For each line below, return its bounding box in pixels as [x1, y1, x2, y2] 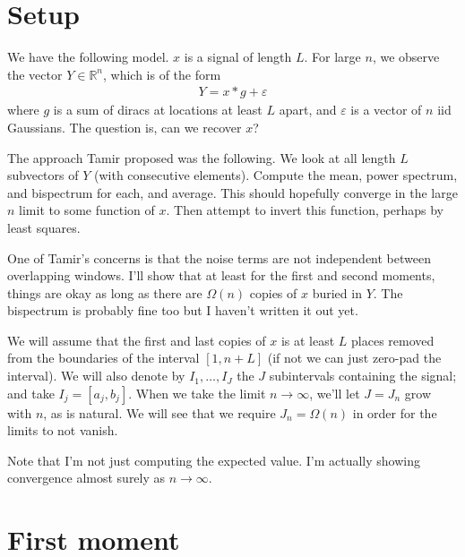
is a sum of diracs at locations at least [53, 100, 263, 119]
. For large [304, 47, 361, 66]
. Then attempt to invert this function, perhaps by [166, 201, 443, 219]
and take [7, 383, 55, 402]
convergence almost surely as [7, 468, 166, 487]
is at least [280, 330, 335, 349]
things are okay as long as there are [7, 283, 202, 302]
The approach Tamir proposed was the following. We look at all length [7, 148, 396, 167]
